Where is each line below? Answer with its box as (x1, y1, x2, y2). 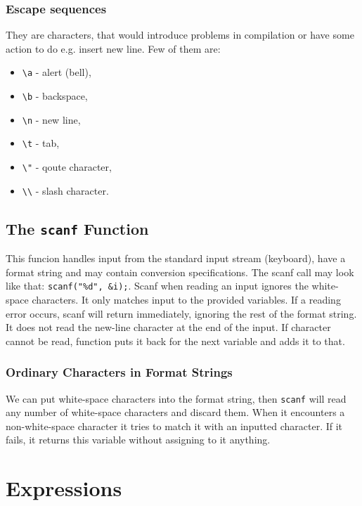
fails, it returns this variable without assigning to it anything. (6, 432, 271, 447)
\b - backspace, (22, 89, 88, 103)
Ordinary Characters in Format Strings (6, 363, 233, 381)
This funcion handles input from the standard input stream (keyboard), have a (6, 251, 346, 266)
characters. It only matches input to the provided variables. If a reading (32, 292, 341, 306)
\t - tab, (22, 136, 60, 150)
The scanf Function (6, 217, 149, 239)
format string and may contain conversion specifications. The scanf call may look (6, 264, 354, 279)
